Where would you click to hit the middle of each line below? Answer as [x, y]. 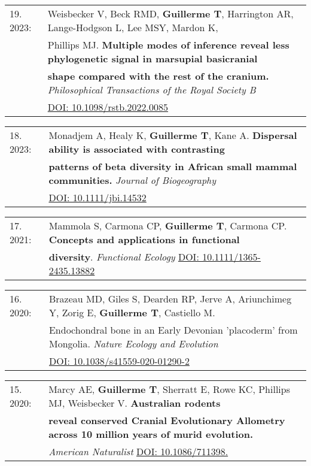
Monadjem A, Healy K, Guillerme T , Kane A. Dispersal [173, 135]
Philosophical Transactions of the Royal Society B [152, 90]
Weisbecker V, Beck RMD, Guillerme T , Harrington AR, [170, 13]
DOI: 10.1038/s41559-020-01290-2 [119, 361]
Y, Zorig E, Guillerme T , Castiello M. [132, 312]
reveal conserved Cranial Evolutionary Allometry [167, 420]
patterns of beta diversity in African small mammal [173, 166]
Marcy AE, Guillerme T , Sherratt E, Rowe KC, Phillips [169, 389]
